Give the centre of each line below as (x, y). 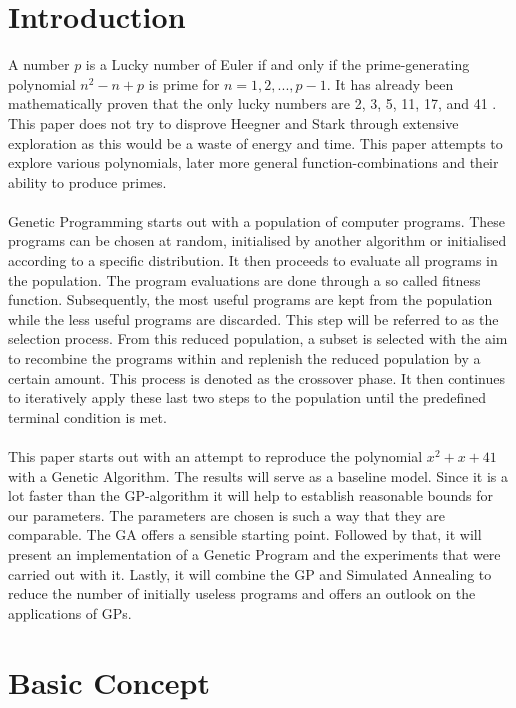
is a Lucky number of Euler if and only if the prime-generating (277, 64)
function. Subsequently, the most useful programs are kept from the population (250, 299)
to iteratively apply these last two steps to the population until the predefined (247, 397)
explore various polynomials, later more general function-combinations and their (253, 162)
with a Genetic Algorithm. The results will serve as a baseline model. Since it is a (258, 475)
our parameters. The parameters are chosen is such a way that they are (226, 514)
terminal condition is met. (87, 416)
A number (39, 64)
